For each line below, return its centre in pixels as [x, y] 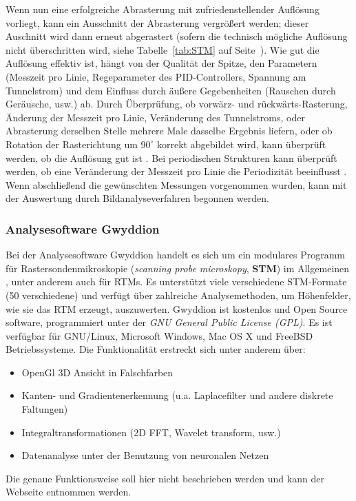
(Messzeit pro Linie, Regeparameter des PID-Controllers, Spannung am [156, 76]
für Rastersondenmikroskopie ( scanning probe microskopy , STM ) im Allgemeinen [178, 268]
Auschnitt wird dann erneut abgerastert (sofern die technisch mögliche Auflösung [177, 36]
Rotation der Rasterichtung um [72, 144]
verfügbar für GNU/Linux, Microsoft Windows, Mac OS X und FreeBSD [159, 335]
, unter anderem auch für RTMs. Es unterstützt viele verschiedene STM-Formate [176, 282]
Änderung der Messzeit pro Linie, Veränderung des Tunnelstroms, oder [155, 117]
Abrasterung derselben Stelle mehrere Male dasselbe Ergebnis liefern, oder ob [169, 131]
